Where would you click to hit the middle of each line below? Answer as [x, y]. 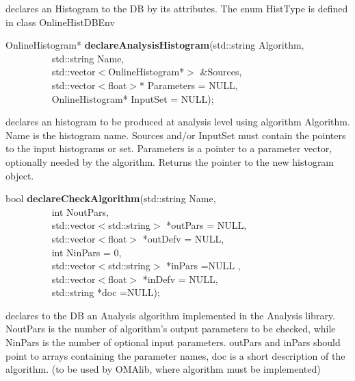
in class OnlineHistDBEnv [60, 22]
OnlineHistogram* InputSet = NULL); [133, 98]
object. [20, 175]
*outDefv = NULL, [183, 238]
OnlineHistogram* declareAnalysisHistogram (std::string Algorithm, [155, 45]
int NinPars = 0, [87, 252]
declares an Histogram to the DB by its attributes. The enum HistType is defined [177, 8]
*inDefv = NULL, [180, 279]
